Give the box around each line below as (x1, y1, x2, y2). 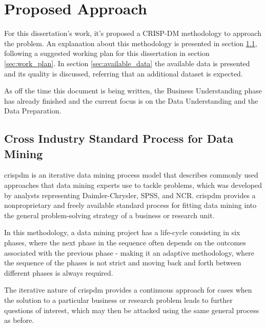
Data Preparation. (4, 105, 62, 116)
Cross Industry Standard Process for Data (4, 130, 234, 146)
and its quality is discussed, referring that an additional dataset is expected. (4, 68, 243, 79)
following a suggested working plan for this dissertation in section (4, 48, 210, 59)
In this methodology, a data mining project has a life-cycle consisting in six (4, 227, 240, 238)
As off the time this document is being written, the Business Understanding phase (4, 85, 262, 96)
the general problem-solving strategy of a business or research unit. (4, 209, 215, 220)
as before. (4, 315, 34, 325)
